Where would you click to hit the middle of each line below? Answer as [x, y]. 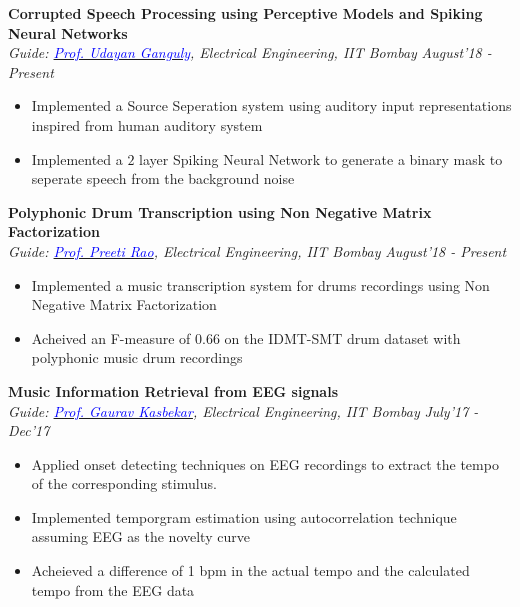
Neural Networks [68, 32]
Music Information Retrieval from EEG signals [173, 390]
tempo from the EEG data [113, 589]
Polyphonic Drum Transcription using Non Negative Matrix [220, 211]
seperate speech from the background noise [163, 178]
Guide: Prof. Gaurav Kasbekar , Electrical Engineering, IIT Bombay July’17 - [243, 410]
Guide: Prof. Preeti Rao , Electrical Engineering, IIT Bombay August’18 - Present [257, 250]
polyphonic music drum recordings [137, 357]
